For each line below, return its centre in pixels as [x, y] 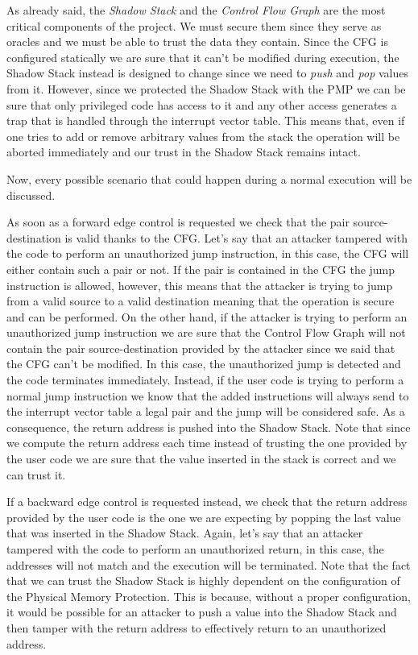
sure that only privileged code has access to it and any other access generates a [202, 104]
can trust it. [36, 474]
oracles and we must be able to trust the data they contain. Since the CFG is [197, 41]
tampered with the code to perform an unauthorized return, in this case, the [195, 549]
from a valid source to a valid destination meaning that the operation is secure [201, 301]
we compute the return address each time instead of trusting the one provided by [207, 443]
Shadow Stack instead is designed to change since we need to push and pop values [207, 73]
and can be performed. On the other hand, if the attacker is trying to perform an [207, 316]
